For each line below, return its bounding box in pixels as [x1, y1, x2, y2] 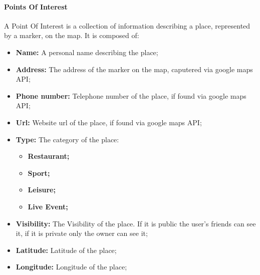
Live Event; [28, 201, 68, 211]
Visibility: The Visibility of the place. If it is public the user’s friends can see [16, 218, 256, 228]
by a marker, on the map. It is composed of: [4, 30, 139, 41]
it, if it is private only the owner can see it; [16, 228, 148, 238]
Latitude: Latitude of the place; [16, 244, 117, 255]
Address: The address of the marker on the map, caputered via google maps [16, 64, 253, 74]
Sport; [28, 167, 50, 178]
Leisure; [28, 184, 56, 195]
